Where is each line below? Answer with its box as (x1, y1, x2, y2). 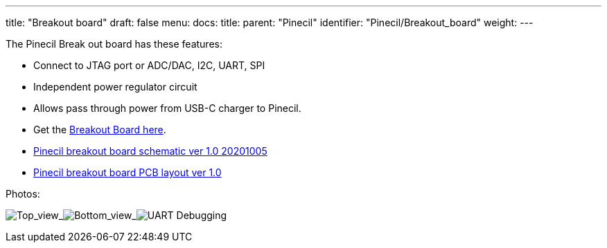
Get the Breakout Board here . (33, 124, 166, 135)
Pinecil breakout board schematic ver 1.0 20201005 (33, 145, 267, 157)
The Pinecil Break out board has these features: (6, 38, 222, 50)
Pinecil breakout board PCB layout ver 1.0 (33, 166, 222, 178)
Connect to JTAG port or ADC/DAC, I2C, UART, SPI (33, 59, 265, 71)
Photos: (6, 188, 40, 200)
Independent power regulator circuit (33, 81, 197, 93)
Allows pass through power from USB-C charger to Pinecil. (33, 102, 301, 114)
